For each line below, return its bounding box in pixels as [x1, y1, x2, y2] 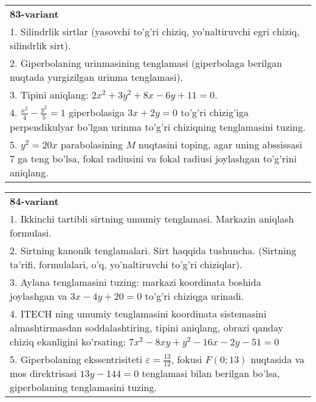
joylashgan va [10, 288, 67, 303]
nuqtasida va [250, 352, 305, 366]
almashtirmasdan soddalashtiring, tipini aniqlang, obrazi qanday [10, 320, 283, 334]
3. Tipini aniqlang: [10, 88, 89, 102]
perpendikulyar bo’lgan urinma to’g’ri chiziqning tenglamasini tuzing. [10, 119, 306, 134]
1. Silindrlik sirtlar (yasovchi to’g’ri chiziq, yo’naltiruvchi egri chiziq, [10, 24, 300, 38]
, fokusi [171, 352, 202, 366]
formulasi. [10, 225, 52, 240]
